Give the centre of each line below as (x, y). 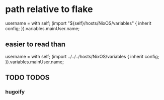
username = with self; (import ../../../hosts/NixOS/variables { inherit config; (82, 56)
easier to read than (35, 44)
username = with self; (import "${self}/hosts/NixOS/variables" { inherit (78, 23)
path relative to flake (49, 9)
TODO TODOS (27, 78)
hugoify (15, 92)
